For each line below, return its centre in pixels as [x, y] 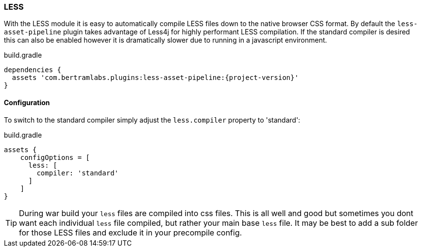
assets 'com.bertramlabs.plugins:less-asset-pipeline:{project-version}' [155, 78]
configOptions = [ [55, 157]
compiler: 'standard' [78, 173]
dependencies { [33, 70]
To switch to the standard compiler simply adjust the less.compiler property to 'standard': [152, 120]
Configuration [27, 102]
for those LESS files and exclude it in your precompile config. [131, 232]
